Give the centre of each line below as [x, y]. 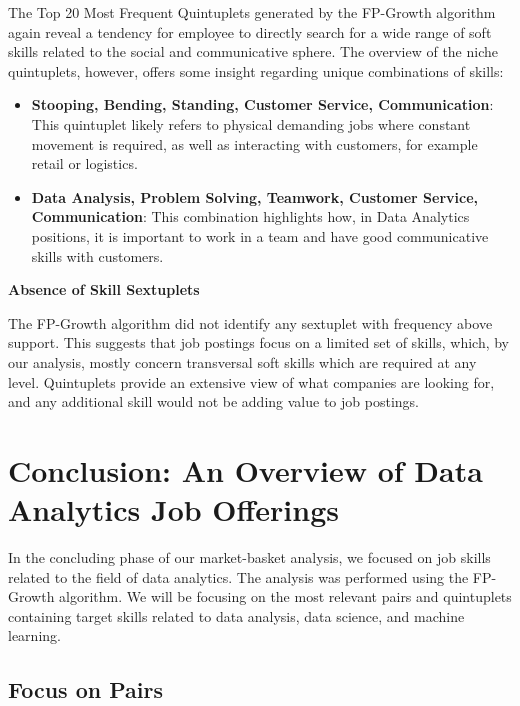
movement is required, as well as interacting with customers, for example [254, 143]
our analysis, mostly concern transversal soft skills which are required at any [242, 361]
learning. [34, 635]
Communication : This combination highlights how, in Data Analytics [250, 216]
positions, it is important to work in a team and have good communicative [260, 235]
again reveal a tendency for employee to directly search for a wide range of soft [250, 31]
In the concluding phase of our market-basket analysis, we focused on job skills [249, 557]
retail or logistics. [84, 163]
